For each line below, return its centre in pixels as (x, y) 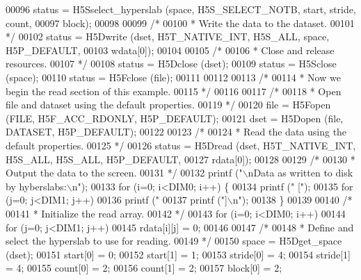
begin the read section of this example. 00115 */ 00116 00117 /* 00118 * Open (174, 91)
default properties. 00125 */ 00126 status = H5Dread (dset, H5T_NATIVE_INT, (181, 145)
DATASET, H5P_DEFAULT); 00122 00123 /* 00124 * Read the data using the (176, 132)
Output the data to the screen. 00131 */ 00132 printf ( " (124, 173)
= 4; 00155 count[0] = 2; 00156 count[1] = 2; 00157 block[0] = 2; (144, 268)
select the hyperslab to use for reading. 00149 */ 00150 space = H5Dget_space (174, 241)
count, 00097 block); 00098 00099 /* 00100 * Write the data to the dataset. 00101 (180, 23)
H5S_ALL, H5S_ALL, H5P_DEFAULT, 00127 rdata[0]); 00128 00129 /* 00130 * (180, 159)
